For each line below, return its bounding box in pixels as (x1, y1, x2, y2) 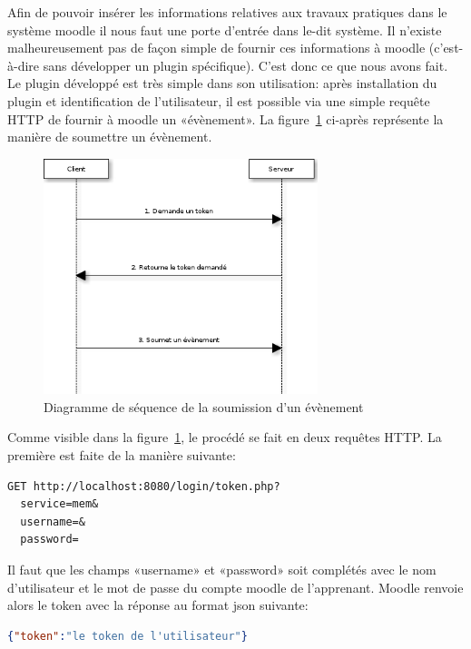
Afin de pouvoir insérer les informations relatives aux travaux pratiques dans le (7, 3, 447, 21)
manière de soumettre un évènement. (7, 127, 212, 146)
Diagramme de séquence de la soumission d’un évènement (44, 397, 364, 416)
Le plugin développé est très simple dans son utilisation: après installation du (7, 74, 437, 93)
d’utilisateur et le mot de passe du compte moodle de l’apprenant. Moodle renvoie (7, 577, 464, 596)
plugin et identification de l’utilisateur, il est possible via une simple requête (7, 91, 430, 110)
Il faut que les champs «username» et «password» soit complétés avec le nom (7, 559, 437, 578)
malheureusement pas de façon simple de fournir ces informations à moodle (7, 38, 426, 57)
